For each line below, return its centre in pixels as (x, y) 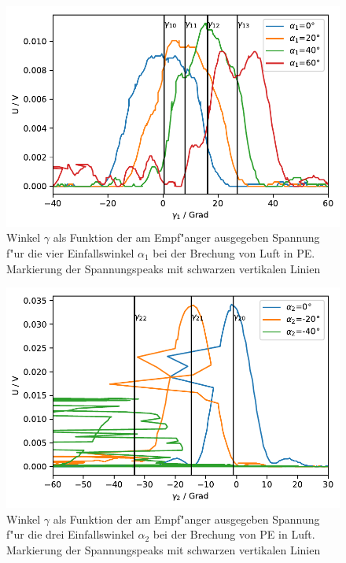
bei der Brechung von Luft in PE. (234, 253)
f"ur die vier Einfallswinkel (70, 253)
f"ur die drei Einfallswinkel (70, 534)
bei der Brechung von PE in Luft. (234, 534)
